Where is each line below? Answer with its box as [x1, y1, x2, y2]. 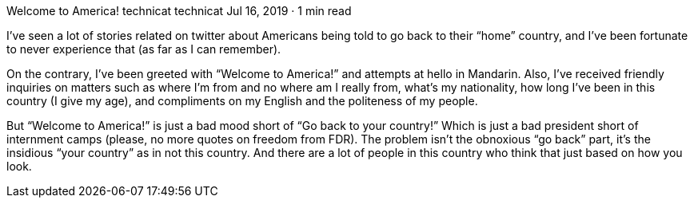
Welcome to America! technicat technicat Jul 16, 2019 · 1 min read [6, 4, 352, 18]
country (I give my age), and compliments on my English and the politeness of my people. [6, 94, 478, 108]
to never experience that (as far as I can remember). [6, 42, 281, 56]
